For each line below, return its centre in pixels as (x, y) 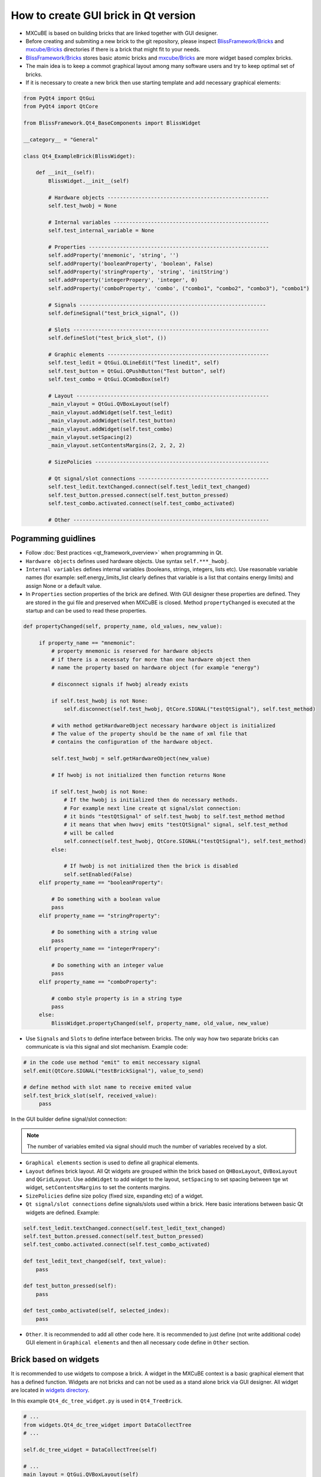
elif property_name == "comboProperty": (98, 982)
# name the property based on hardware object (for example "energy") (155, 667)
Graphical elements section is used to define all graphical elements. (112, 1163)
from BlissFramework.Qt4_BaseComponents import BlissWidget (112, 123)
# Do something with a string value (104, 932)
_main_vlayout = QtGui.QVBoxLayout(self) (109, 404)
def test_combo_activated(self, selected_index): (96, 1311)
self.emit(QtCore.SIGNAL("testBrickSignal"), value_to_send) (114, 1071)
